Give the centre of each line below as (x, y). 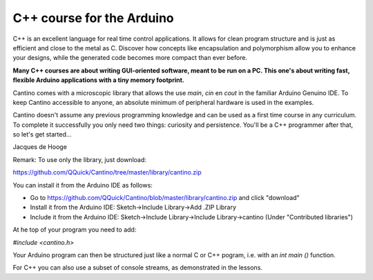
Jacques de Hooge (40, 147)
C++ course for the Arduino (93, 18)
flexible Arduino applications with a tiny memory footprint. (98, 80)
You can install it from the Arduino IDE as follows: (83, 185)
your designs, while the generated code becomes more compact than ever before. (130, 58)
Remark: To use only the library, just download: (79, 159)
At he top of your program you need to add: (75, 230)
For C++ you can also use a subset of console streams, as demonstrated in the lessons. (137, 268)
